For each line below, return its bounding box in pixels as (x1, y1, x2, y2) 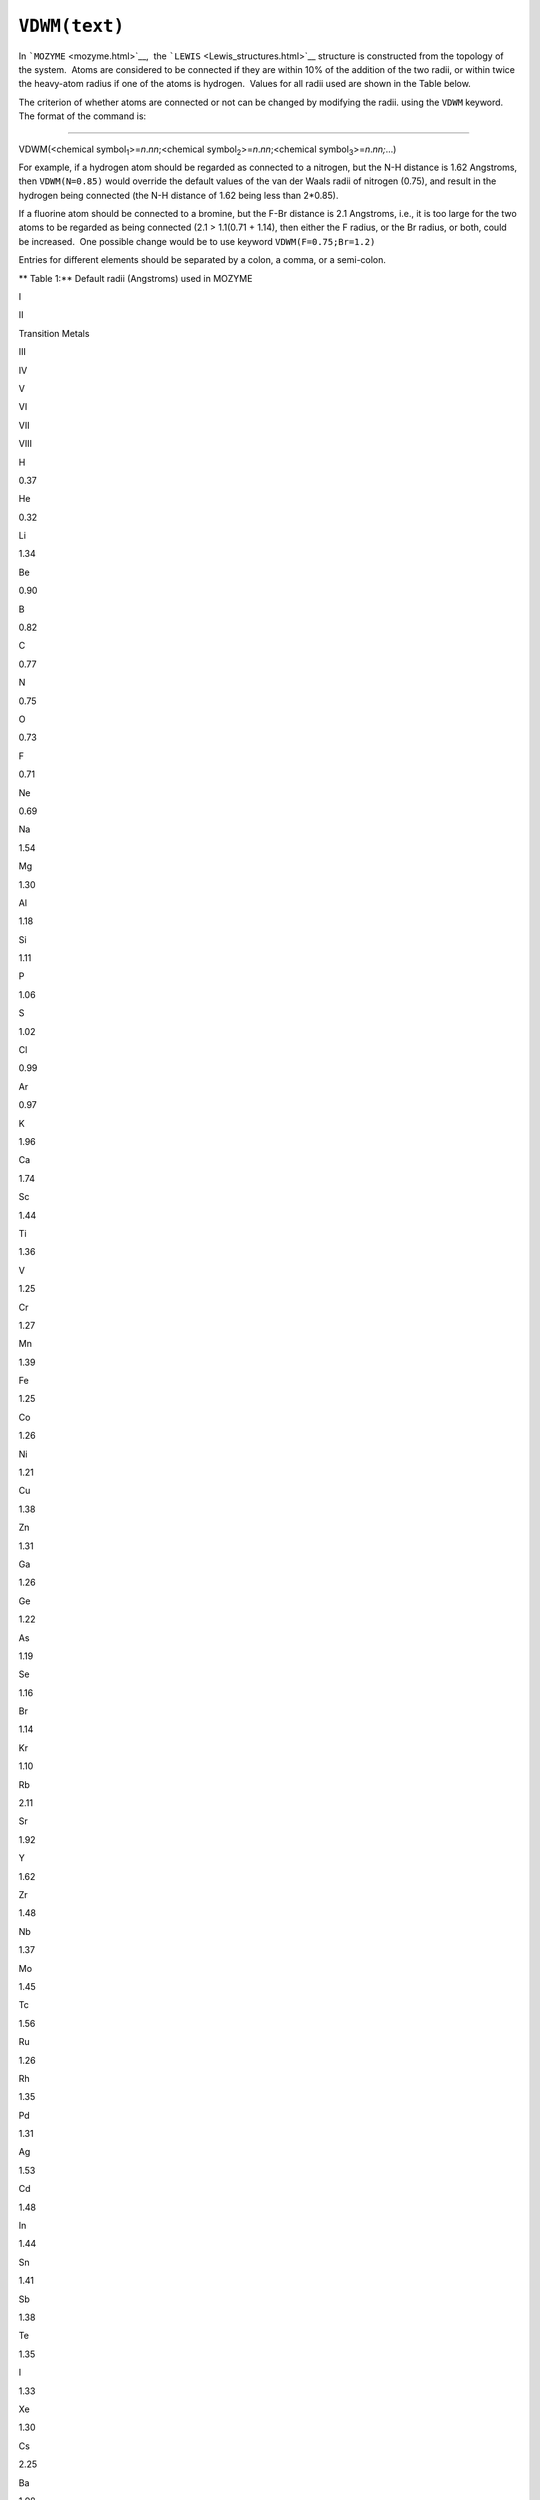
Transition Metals (18, 327, 90, 339)
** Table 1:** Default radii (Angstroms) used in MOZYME (18, 272, 253, 284)
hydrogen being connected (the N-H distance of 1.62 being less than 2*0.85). (18, 189, 339, 201)
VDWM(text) (18, 15, 125, 37)
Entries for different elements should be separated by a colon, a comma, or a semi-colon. (18, 254, 387, 266)
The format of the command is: (18, 110, 147, 122)
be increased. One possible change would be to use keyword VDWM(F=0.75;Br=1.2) (18, 235, 376, 247)
